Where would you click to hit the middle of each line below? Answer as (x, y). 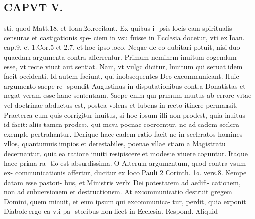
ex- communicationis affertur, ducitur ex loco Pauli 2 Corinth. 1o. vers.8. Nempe (125, 172)
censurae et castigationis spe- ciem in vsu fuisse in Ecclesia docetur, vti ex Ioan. (124, 37)
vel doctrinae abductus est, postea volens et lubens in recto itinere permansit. (121, 105)
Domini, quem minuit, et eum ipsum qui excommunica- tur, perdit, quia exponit (125, 201)
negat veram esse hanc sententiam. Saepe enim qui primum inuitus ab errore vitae (128, 95)
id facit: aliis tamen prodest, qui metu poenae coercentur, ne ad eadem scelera (122, 124)
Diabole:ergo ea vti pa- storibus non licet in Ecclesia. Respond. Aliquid (111, 211)
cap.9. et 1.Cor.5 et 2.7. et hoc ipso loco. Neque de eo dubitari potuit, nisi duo (122, 47)
